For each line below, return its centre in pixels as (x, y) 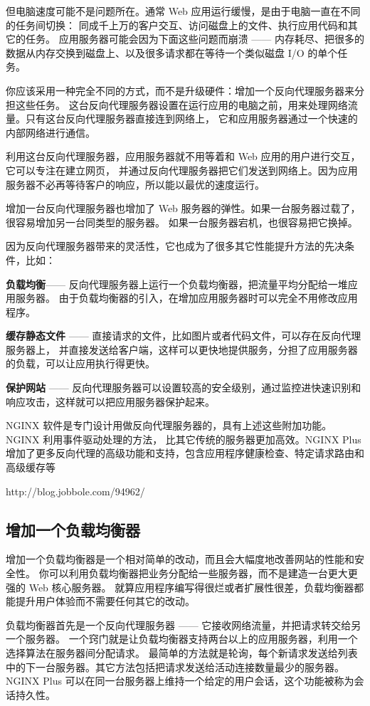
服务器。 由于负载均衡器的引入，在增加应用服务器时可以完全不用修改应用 (186, 298)
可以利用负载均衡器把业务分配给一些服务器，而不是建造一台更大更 (203, 573)
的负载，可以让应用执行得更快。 (80, 363)
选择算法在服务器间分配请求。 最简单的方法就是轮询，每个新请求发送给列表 (182, 652)
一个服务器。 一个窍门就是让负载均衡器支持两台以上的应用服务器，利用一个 (182, 639)
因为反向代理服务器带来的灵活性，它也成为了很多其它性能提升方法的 (165, 246)
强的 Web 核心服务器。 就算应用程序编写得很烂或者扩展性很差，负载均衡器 (180, 587)
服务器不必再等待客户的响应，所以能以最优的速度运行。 (135, 184)
